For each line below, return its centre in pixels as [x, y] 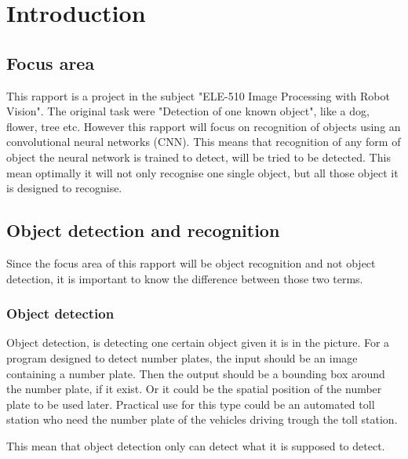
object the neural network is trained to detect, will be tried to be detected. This [199, 157]
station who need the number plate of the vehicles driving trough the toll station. [202, 419]
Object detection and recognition [143, 230]
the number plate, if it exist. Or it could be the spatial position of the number [194, 389]
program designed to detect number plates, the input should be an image [182, 357]
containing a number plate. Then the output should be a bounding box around [196, 373]
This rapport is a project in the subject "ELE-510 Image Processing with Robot [198, 95]
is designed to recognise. [64, 188]
